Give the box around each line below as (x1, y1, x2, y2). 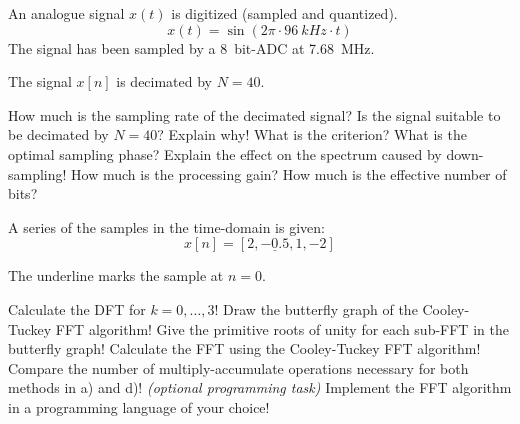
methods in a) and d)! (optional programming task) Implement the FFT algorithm (8, 377, 512, 398)
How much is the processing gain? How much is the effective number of (71, 163, 507, 184)
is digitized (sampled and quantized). (171, 3, 398, 23)
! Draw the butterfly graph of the (214, 298, 418, 319)
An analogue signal (8, 3, 125, 23)
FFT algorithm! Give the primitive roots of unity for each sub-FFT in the (55, 318, 509, 339)
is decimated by (116, 71, 213, 92)
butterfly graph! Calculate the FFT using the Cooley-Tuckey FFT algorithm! (8, 338, 481, 359)
